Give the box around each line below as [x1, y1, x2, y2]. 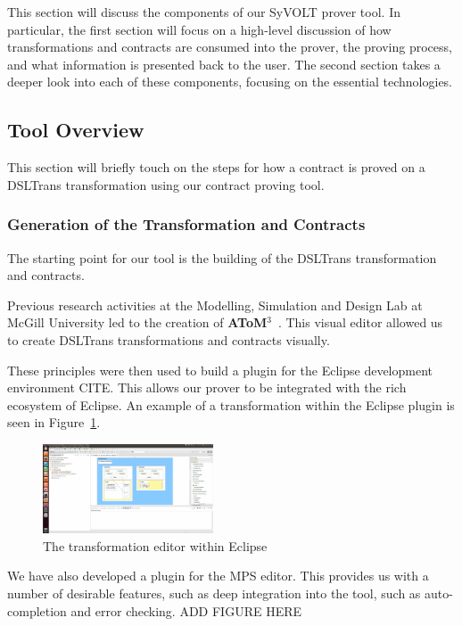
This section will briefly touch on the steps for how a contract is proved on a [7, 158, 425, 177]
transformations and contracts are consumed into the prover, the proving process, [7, 37, 452, 56]
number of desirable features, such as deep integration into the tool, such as [7, 583, 421, 602]
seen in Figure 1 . [7, 413, 101, 432]
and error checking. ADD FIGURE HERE [70, 601, 302, 620]
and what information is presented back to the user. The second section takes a [7, 54, 441, 73]
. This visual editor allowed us [277, 313, 443, 332]
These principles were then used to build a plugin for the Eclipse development [7, 360, 433, 379]
